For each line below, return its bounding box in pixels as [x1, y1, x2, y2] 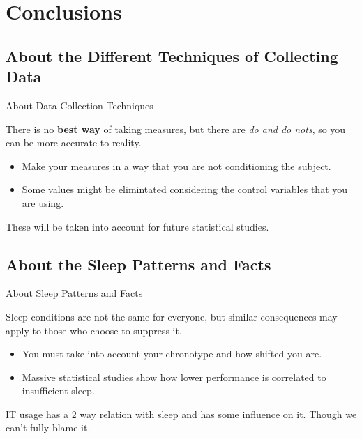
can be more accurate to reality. [6, 135, 142, 150]
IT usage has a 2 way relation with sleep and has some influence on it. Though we [6, 406, 357, 421]
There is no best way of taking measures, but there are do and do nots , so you [6, 121, 346, 136]
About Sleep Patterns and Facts [6, 286, 143, 300]
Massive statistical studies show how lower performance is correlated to [22, 369, 326, 384]
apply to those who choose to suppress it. [6, 323, 182, 337]
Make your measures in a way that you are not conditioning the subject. [22, 158, 331, 173]
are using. [22, 195, 64, 210]
